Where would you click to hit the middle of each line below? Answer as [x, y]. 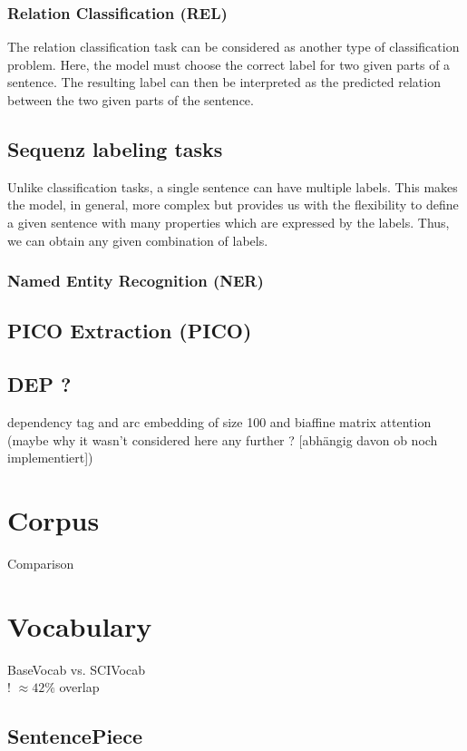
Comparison [41, 563]
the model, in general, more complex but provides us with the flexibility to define [233, 205]
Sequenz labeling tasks [115, 148]
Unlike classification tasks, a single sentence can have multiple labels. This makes [233, 186]
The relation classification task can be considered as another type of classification [233, 47]
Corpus [54, 519]
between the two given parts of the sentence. [131, 100]
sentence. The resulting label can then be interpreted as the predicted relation [224, 82]
